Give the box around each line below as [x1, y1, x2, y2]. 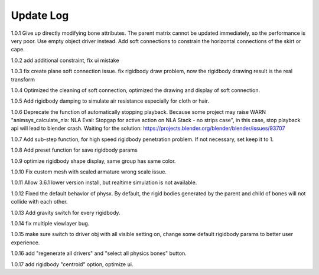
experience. [11, 239, 40, 246]
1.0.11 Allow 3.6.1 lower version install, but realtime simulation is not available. [11, 179, 197, 186]
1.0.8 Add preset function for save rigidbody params [11, 146, 138, 153]
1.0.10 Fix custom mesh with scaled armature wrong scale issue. [11, 168, 167, 175]
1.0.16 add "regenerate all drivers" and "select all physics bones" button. [11, 250, 187, 257]
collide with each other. [11, 198, 68, 205]
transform [11, 76, 35, 83]
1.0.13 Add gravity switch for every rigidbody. [11, 209, 121, 216]
